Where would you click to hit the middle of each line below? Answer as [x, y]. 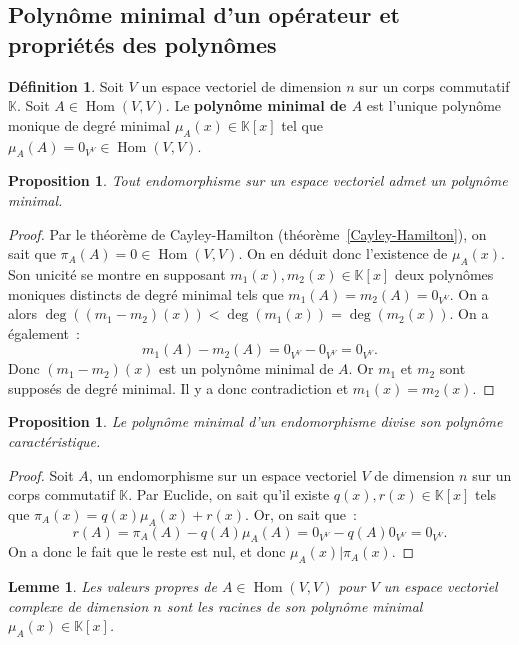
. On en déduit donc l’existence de [343, 253]
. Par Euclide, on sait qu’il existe [229, 494]
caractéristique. [54, 441]
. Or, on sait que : [301, 513]
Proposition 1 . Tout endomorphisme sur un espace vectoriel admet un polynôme [258, 180]
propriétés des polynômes [142, 43]
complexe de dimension [78, 605]
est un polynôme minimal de [246, 368]
